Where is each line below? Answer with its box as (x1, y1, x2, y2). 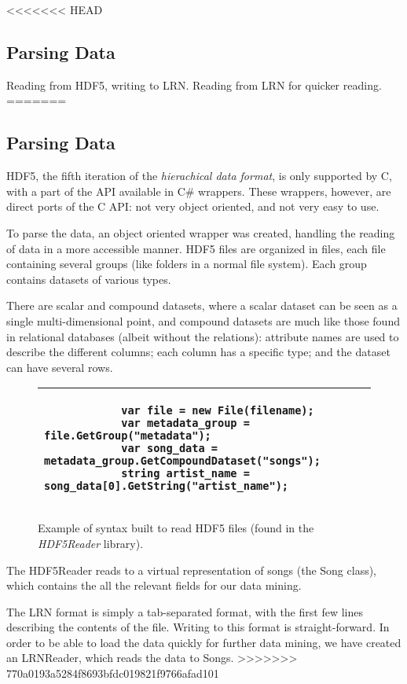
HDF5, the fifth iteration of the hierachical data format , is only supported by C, (6, 167, 392, 184)
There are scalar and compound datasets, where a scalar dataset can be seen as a (6, 297, 398, 314)
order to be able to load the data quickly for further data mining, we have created (6, 634, 401, 650)
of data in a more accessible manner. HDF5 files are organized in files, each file (6, 240, 386, 256)
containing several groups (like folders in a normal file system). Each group (6, 256, 367, 272)
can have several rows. (6, 359, 113, 375)
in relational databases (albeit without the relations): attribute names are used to (6, 328, 399, 344)
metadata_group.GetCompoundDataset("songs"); (44, 454, 321, 468)
